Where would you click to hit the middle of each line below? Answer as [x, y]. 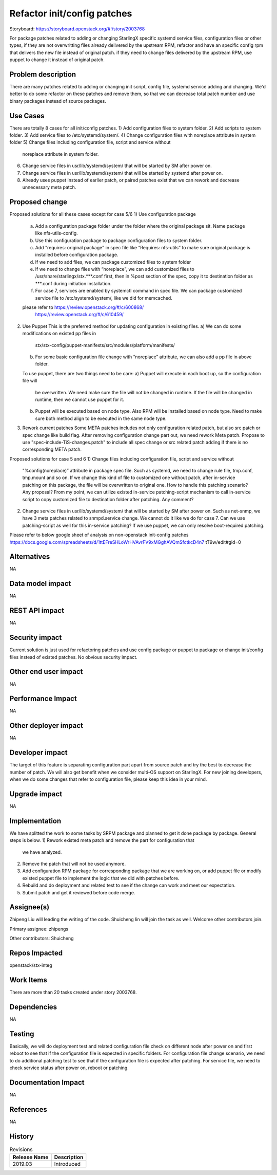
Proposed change [38, 202]
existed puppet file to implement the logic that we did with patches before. [101, 878]
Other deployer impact [46, 726]
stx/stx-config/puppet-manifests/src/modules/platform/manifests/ [105, 345]
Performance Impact [43, 699]
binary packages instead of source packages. [58, 101]
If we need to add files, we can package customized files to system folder [113, 262]
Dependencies [33, 1007]
